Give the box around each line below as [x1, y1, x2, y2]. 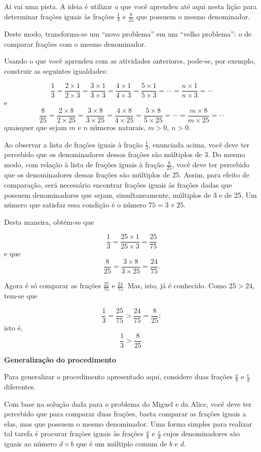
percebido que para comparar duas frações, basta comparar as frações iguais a [4, 408, 246, 419]
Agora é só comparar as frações [4, 280, 101, 291]
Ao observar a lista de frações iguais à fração [4, 139, 143, 149]
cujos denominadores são [163, 428, 240, 439]
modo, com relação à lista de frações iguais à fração [4, 159, 164, 170]
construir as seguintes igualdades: [4, 65, 107, 76]
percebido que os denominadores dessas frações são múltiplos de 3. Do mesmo [4, 149, 245, 160]
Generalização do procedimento [4, 354, 117, 365]
